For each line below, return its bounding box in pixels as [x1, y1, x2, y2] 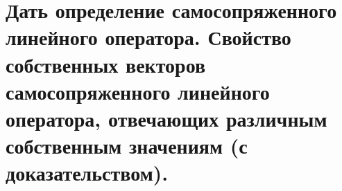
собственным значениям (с [6, 131, 248, 160]
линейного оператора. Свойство [6, 23, 291, 51]
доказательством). [6, 158, 169, 187]
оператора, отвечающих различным [6, 104, 327, 132]
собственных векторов [6, 50, 206, 78]
